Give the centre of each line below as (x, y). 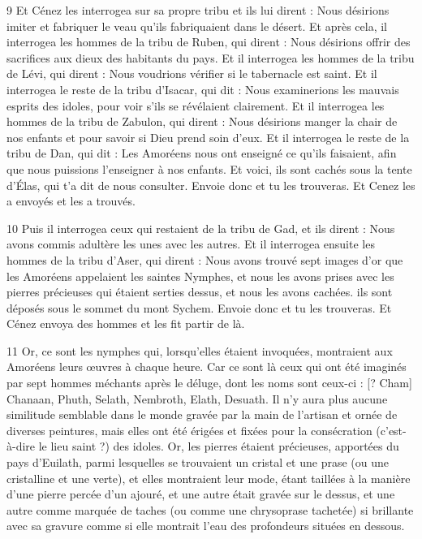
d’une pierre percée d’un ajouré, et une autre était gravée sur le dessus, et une (201, 494)
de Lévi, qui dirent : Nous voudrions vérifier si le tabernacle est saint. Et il (192, 73)
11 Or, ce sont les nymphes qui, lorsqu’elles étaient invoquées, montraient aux (200, 350)
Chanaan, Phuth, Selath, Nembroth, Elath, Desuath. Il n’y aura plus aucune (197, 398)
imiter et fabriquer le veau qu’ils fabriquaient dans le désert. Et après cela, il (197, 26)
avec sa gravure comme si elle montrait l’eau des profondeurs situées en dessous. (206, 526)
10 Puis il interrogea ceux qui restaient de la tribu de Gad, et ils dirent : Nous (201, 228)
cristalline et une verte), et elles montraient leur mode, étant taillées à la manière (209, 478)
